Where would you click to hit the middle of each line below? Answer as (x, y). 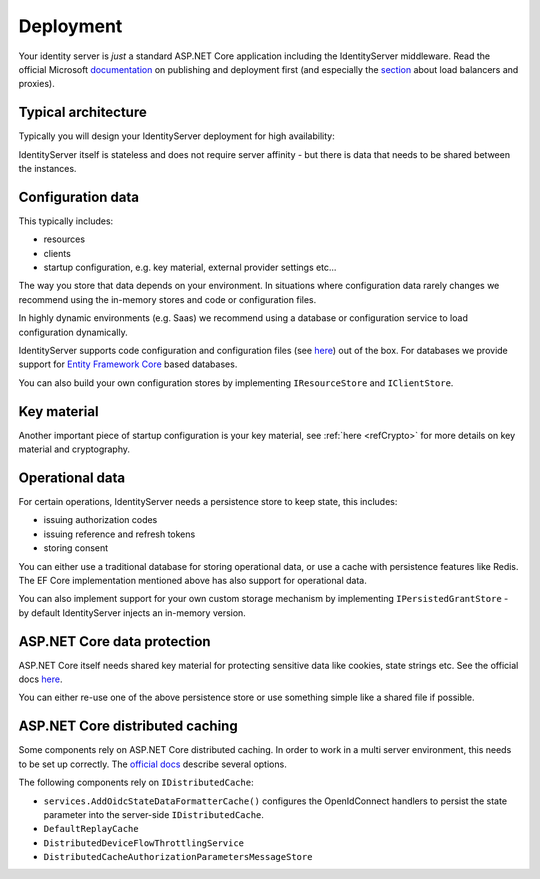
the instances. (47, 169)
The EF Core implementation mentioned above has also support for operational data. (192, 580)
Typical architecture (82, 112)
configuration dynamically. (73, 332)
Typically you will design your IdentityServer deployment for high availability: (176, 136)
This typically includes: (66, 221)
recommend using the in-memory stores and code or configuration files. (167, 299)
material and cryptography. (74, 449)
